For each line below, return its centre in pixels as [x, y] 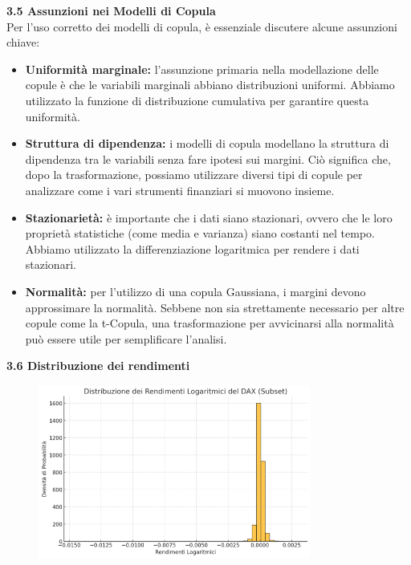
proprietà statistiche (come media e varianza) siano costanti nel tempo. [200, 233]
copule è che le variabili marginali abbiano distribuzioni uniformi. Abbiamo [210, 85]
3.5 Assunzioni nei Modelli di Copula [111, 10]
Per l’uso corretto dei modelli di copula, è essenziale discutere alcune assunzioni [202, 26]
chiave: [23, 42]
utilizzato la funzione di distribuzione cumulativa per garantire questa [197, 100]
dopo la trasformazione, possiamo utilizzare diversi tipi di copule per [194, 175]
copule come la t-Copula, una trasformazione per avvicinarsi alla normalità [210, 323]
